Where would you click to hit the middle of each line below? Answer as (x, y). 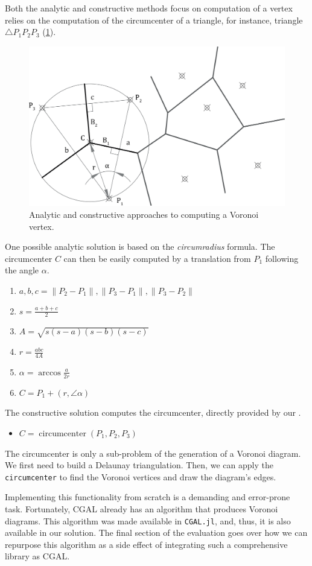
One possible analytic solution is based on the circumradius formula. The (140, 246)
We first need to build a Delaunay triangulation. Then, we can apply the (139, 465)
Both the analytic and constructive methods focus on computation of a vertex (149, 8)
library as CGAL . (37, 556)
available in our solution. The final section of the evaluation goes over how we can (156, 533)
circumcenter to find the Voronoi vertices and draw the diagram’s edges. (141, 476)
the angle (22, 270)
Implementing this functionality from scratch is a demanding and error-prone (148, 497)
